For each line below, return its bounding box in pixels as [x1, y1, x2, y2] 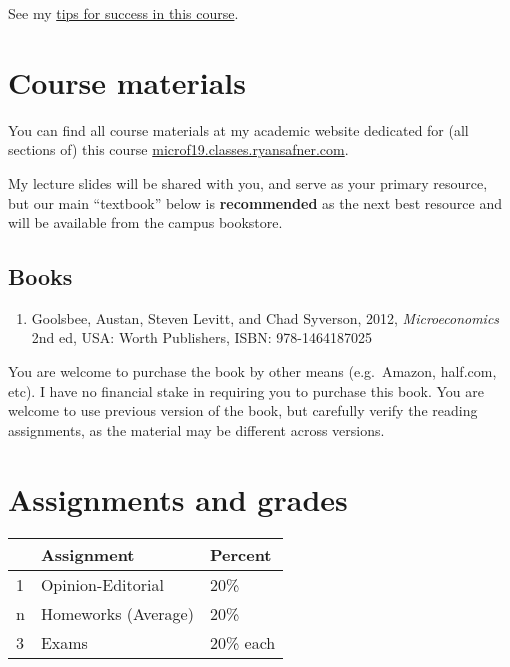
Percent [209, 542, 272, 566]
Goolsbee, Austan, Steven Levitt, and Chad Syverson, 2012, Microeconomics [31, 307, 500, 328]
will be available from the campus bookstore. [8, 212, 283, 233]
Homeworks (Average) [40, 601, 194, 625]
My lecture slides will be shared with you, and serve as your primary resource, [8, 172, 488, 193]
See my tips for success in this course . [8, 3, 239, 23]
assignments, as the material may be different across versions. [8, 419, 385, 440]
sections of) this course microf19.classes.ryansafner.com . [8, 139, 349, 160]
